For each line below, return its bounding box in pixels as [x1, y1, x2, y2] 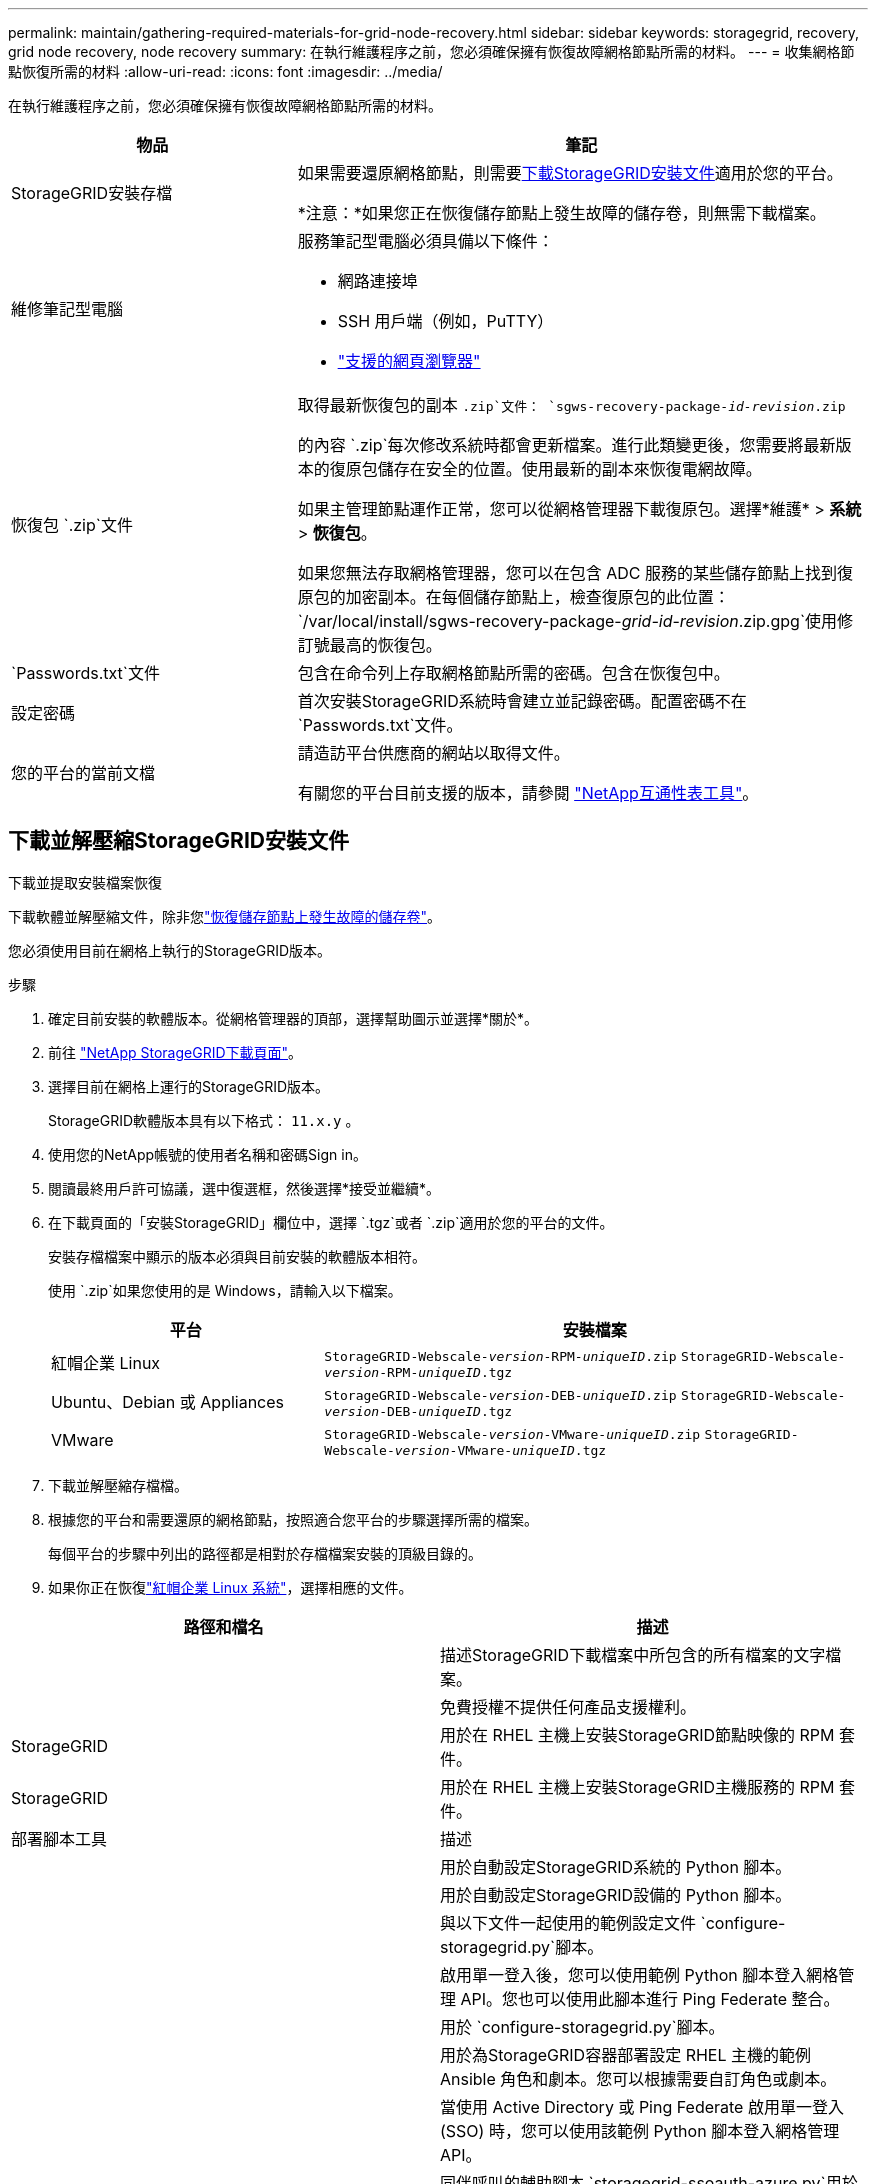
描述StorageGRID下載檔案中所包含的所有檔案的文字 [440, 1644, 826, 1665]
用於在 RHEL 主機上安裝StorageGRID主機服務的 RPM [440, 1776, 835, 1797]
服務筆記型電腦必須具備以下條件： [297, 231, 554, 251]
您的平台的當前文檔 [11, 763, 156, 783]
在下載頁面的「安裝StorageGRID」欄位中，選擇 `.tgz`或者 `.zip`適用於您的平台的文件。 [48, 1213, 614, 1231]
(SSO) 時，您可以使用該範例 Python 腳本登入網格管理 [440, 2120, 840, 2141]
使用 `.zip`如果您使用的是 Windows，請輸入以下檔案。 [48, 1281, 402, 1299]
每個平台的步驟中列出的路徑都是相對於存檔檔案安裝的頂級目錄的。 [48, 1544, 482, 1562]
